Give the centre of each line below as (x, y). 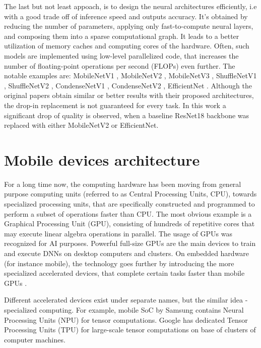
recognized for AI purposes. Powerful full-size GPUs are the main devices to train (130, 243)
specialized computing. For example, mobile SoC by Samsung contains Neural (124, 309)
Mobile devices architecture (102, 159)
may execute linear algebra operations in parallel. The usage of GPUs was (118, 233)
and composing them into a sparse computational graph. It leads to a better (122, 36)
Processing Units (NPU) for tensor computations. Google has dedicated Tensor (126, 319)
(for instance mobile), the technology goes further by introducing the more (119, 263)
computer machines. (35, 339)
